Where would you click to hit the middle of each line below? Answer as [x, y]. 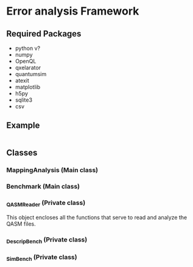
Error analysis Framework [73, 11]
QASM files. [21, 224]
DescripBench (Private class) [47, 240]
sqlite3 [23, 100]
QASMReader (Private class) [46, 203]
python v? [28, 48]
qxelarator [28, 68]
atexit [22, 81]
